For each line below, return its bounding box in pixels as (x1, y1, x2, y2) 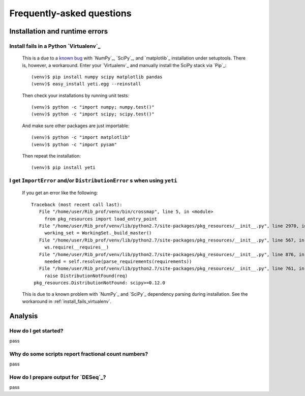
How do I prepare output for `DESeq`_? (9, 374, 106, 381)
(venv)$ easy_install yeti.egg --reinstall (31, 81, 141, 87)
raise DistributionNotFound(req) (44, 272, 128, 279)
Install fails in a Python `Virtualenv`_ (9, 42, 101, 49)
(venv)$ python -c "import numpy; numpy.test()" (31, 104, 155, 110)
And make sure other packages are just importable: (22, 123, 130, 129)
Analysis (9, 312, 38, 320)
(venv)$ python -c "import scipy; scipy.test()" (31, 111, 155, 117)
